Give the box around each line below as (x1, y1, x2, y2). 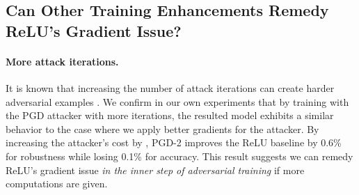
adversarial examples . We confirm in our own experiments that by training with (6, 94, 349, 109)
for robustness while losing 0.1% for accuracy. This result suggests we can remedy (6, 148, 353, 163)
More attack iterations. (6, 54, 119, 68)
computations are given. (6, 176, 108, 191)
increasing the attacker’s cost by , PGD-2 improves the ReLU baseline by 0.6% (6, 135, 342, 150)
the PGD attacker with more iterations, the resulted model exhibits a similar (6, 108, 334, 123)
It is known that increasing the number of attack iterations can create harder (6, 80, 335, 95)
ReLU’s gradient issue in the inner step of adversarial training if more (6, 162, 305, 177)
